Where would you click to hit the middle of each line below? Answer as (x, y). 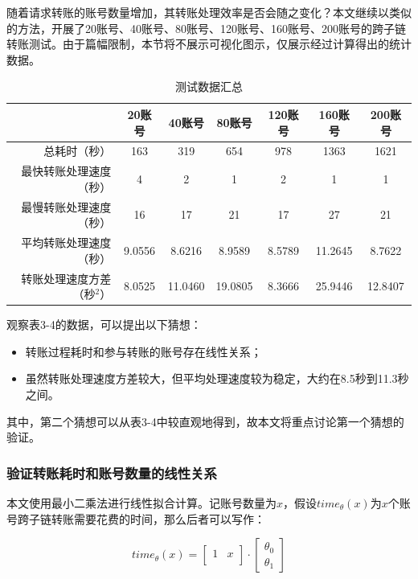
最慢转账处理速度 (66, 206)
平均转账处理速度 (66, 242)
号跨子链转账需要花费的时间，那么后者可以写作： (136, 518)
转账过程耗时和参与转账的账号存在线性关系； (143, 351)
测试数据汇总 (209, 86)
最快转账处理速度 (66, 171)
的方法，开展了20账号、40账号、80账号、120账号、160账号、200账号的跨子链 (206, 28)
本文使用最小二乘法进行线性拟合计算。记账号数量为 (141, 503)
